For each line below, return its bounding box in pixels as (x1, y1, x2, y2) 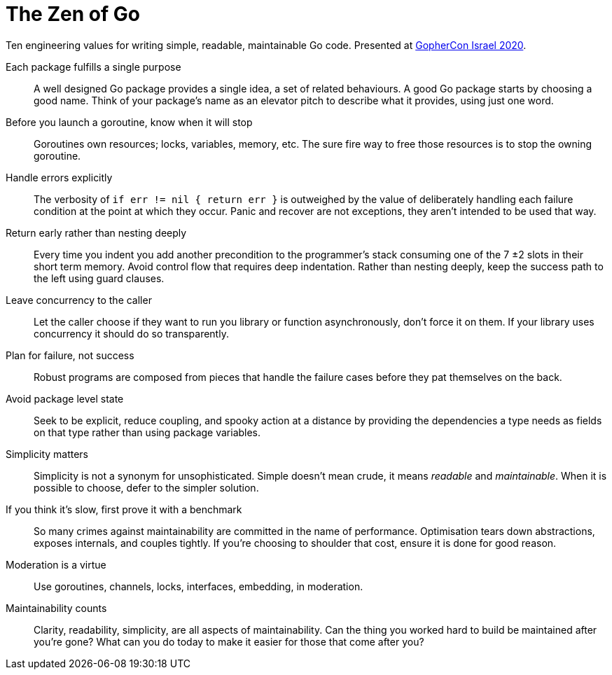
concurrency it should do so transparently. (34, 327, 229, 340)
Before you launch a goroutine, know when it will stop (6, 116, 253, 128)
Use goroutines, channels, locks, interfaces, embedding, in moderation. (34, 580, 363, 592)
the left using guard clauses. (34, 272, 165, 284)
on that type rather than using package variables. (34, 426, 261, 438)
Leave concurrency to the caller (6, 293, 152, 306)
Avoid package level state (6, 392, 124, 405)
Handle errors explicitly (6, 171, 113, 183)
